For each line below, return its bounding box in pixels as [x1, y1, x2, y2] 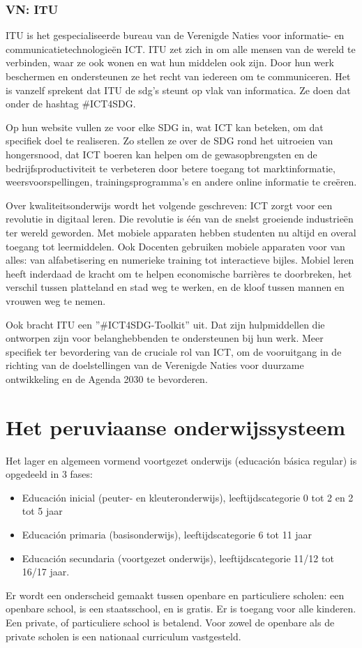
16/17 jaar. [22, 564, 70, 579]
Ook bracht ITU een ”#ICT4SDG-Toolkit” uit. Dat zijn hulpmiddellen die [6, 317, 325, 331]
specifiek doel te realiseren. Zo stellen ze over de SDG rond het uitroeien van [6, 133, 333, 148]
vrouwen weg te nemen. [6, 293, 106, 308]
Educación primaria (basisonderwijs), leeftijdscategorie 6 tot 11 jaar [22, 527, 312, 541]
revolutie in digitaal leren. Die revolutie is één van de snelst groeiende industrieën [6, 211, 354, 226]
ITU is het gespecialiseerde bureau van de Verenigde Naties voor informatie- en [6, 28, 345, 43]
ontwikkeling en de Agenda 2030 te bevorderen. [6, 371, 208, 386]
